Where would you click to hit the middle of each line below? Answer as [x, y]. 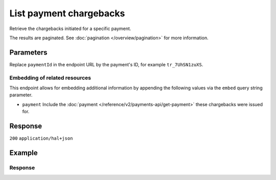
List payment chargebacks [67, 13]
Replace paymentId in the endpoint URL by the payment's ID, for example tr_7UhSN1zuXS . [106, 64]
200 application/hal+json [41, 138]
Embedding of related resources [50, 78]
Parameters [28, 52]
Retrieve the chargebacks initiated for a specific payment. [70, 29]
